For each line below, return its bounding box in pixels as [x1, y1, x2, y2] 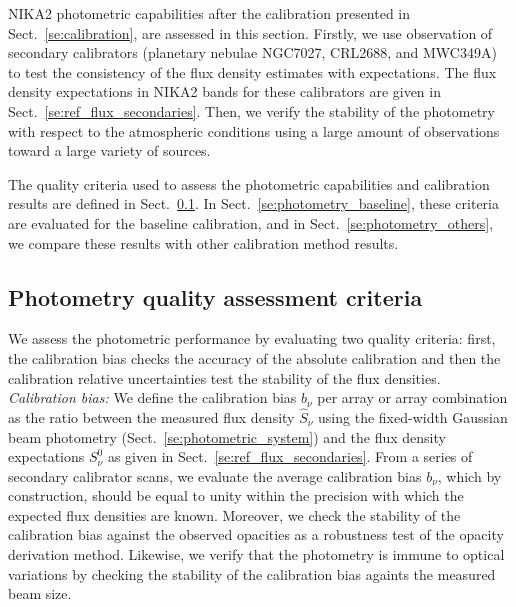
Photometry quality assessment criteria [8, 281, 423, 312]
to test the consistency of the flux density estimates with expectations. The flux [8, 61, 497, 82]
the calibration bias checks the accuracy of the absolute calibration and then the [8, 347, 501, 368]
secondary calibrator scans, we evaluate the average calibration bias [8, 465, 422, 486]
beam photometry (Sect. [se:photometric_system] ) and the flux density [8, 426, 446, 447]
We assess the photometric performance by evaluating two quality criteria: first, [8, 328, 496, 349]
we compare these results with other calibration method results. [8, 232, 399, 253]
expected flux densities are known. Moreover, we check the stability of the [8, 504, 461, 525]
